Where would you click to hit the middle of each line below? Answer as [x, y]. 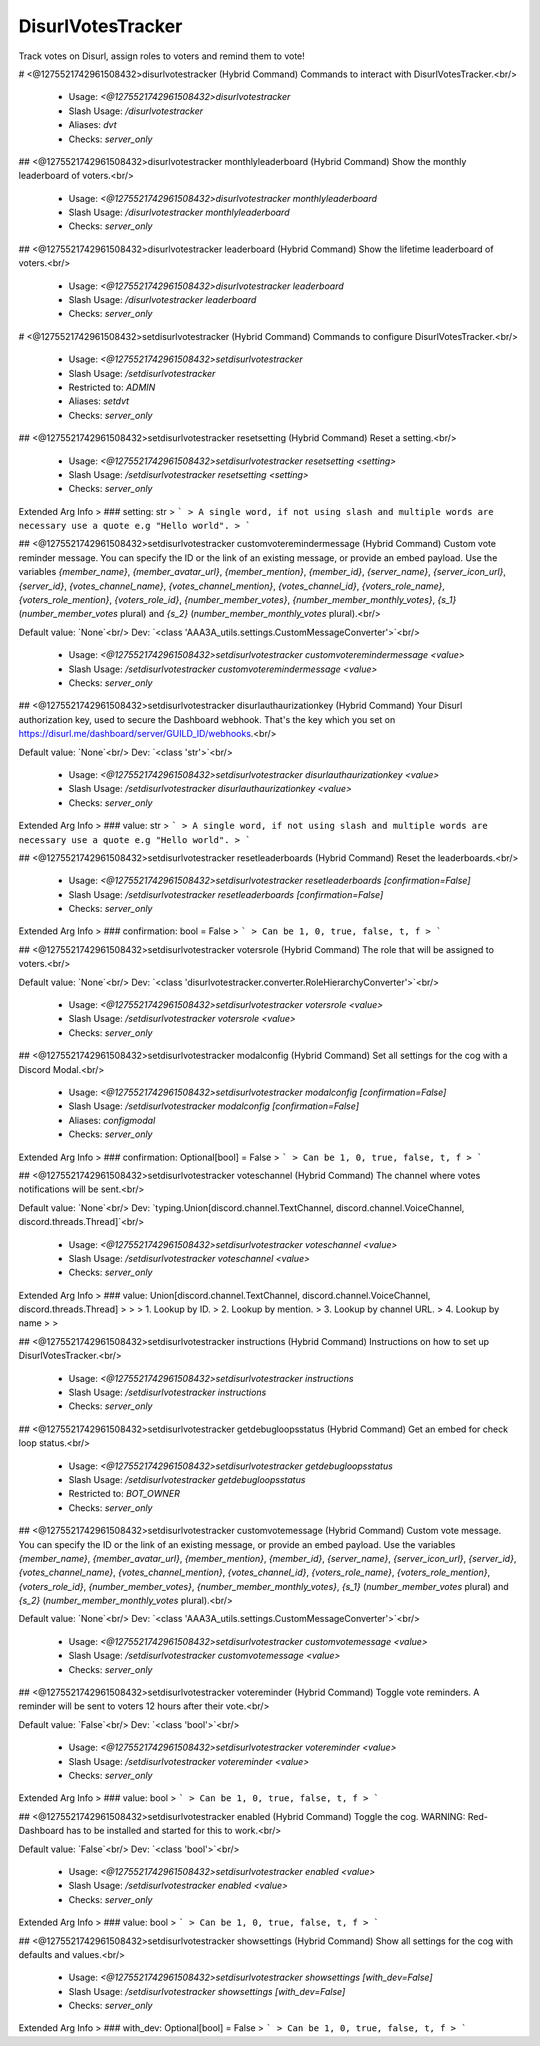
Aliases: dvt [92, 125]
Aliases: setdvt [99, 401]
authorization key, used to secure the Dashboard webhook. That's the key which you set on [207, 719]
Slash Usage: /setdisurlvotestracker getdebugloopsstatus [187, 1479]
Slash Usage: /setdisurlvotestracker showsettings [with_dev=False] [207, 1991]
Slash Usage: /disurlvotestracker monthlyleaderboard [179, 212]
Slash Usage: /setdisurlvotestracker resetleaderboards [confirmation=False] [226, 894]
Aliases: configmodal [112, 1120]
